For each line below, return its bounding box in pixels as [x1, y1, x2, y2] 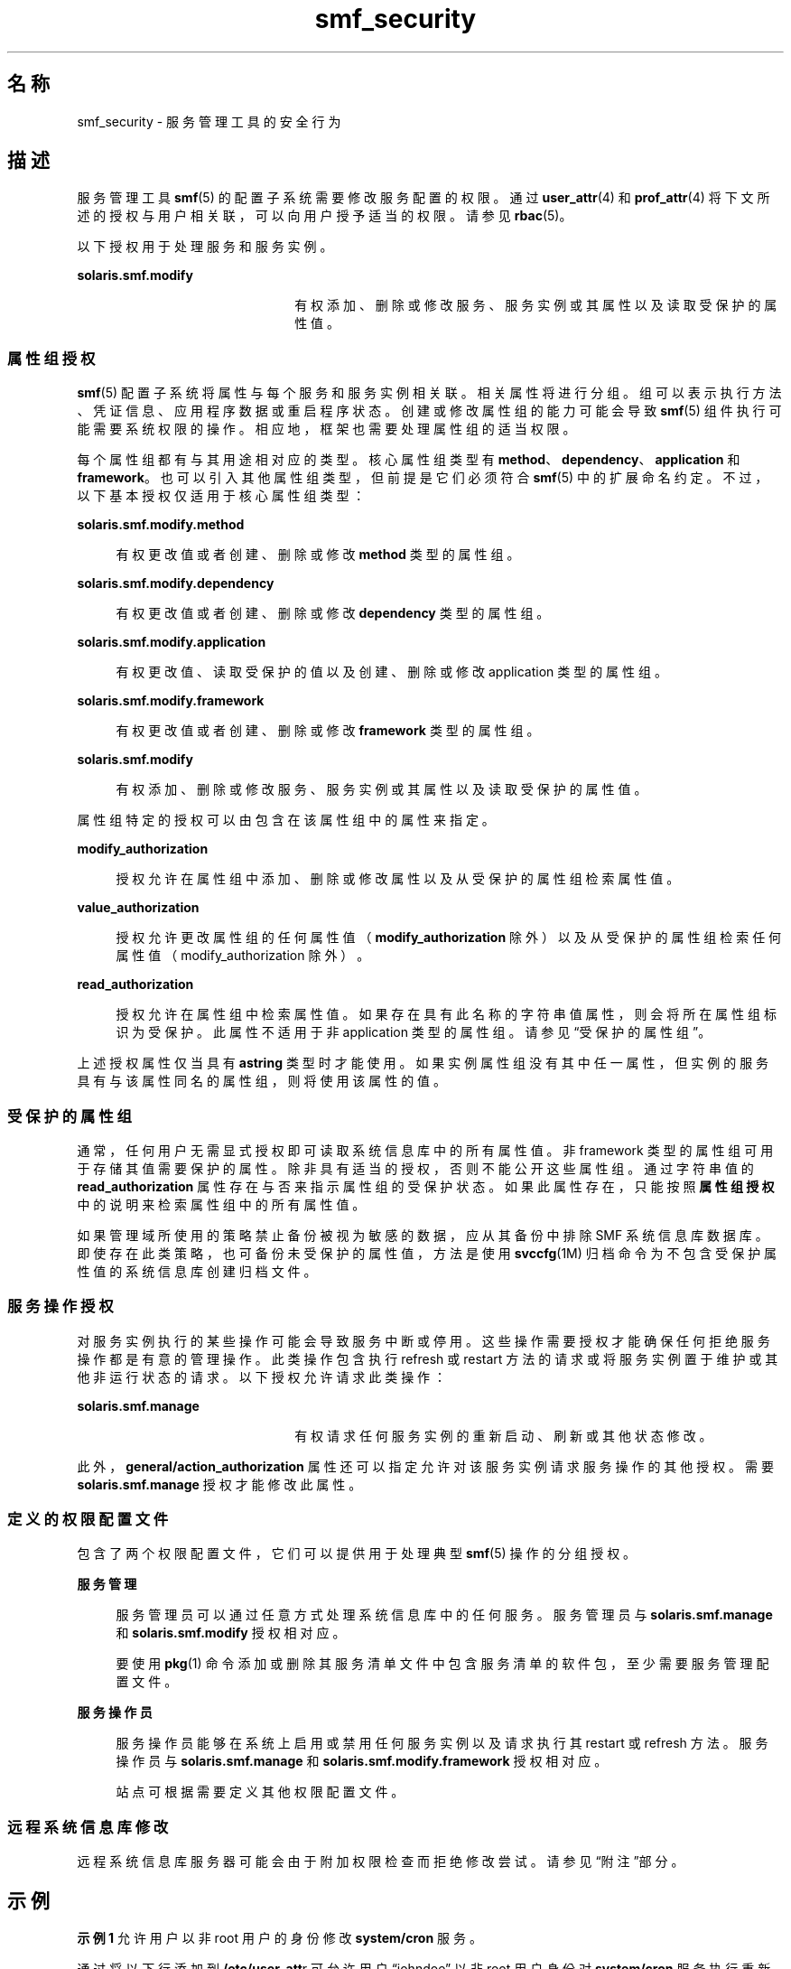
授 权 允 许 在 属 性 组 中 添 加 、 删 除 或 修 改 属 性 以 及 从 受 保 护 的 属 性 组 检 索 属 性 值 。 [116, 871, 680, 887]
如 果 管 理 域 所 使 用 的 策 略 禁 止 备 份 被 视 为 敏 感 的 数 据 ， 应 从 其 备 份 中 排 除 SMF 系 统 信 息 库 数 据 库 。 [77, 1227, 768, 1243]
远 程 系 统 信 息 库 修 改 [7, 1817, 169, 1836]
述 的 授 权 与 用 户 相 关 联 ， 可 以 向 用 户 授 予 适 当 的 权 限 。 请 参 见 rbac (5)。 [77, 208, 572, 224]
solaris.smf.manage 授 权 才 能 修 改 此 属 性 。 [77, 1476, 362, 1492]
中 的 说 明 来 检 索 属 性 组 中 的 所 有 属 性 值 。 [77, 1196, 366, 1212]
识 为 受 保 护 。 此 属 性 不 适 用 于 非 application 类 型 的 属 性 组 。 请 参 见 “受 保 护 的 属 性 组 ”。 [116, 1024, 712, 1040]
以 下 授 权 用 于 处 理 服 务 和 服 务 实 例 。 [77, 238, 333, 255]
